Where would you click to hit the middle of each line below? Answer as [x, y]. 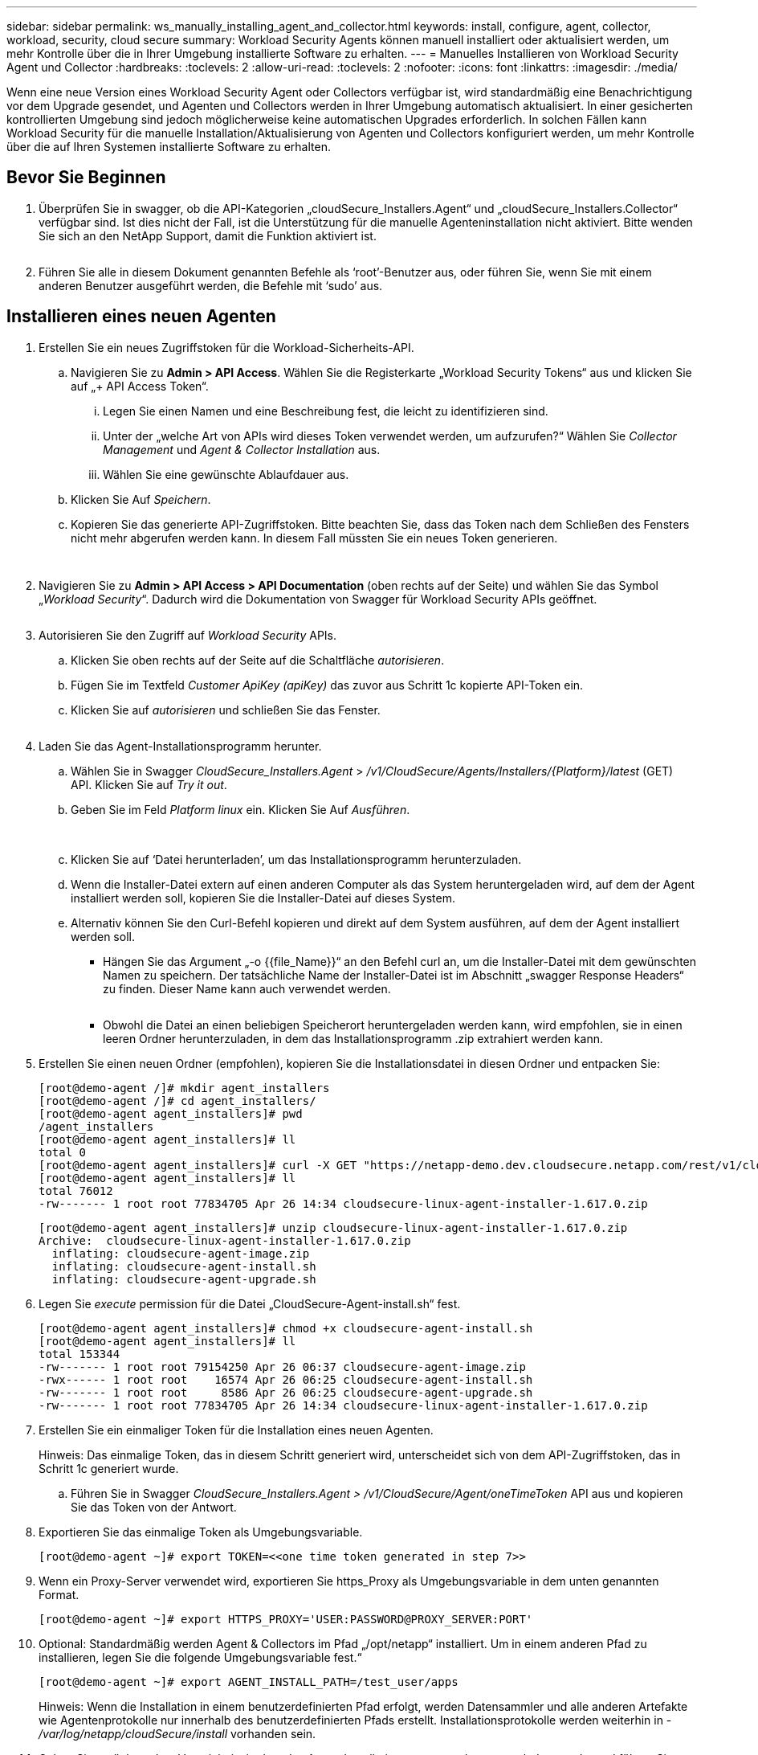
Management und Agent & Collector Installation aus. [242, 449]
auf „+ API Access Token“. [140, 386]
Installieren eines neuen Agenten [141, 317]
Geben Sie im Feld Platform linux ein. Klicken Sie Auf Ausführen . [240, 809]
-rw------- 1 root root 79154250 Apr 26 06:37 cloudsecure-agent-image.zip [282, 1366]
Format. [59, 1594]
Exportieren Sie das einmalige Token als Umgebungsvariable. [201, 1532]
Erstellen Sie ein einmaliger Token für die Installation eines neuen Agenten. [236, 1430]
